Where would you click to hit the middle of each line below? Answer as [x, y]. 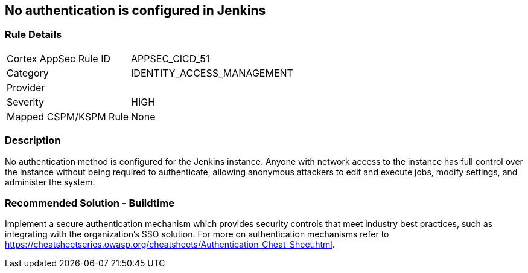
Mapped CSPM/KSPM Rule [68, 116]
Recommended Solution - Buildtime [90, 203]
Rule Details [33, 35]
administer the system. [50, 182]
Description [33, 140]
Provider [26, 87]
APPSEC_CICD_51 [170, 58]
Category [28, 73]
